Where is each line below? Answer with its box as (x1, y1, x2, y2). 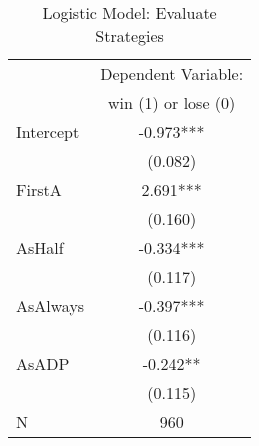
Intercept (16, 120, 80, 143)
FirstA (16, 178, 62, 201)
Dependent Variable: (100, 62, 244, 85)
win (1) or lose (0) (108, 91, 236, 114)
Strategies (95, 24, 164, 47)
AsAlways (16, 294, 85, 317)
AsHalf (16, 236, 64, 259)
